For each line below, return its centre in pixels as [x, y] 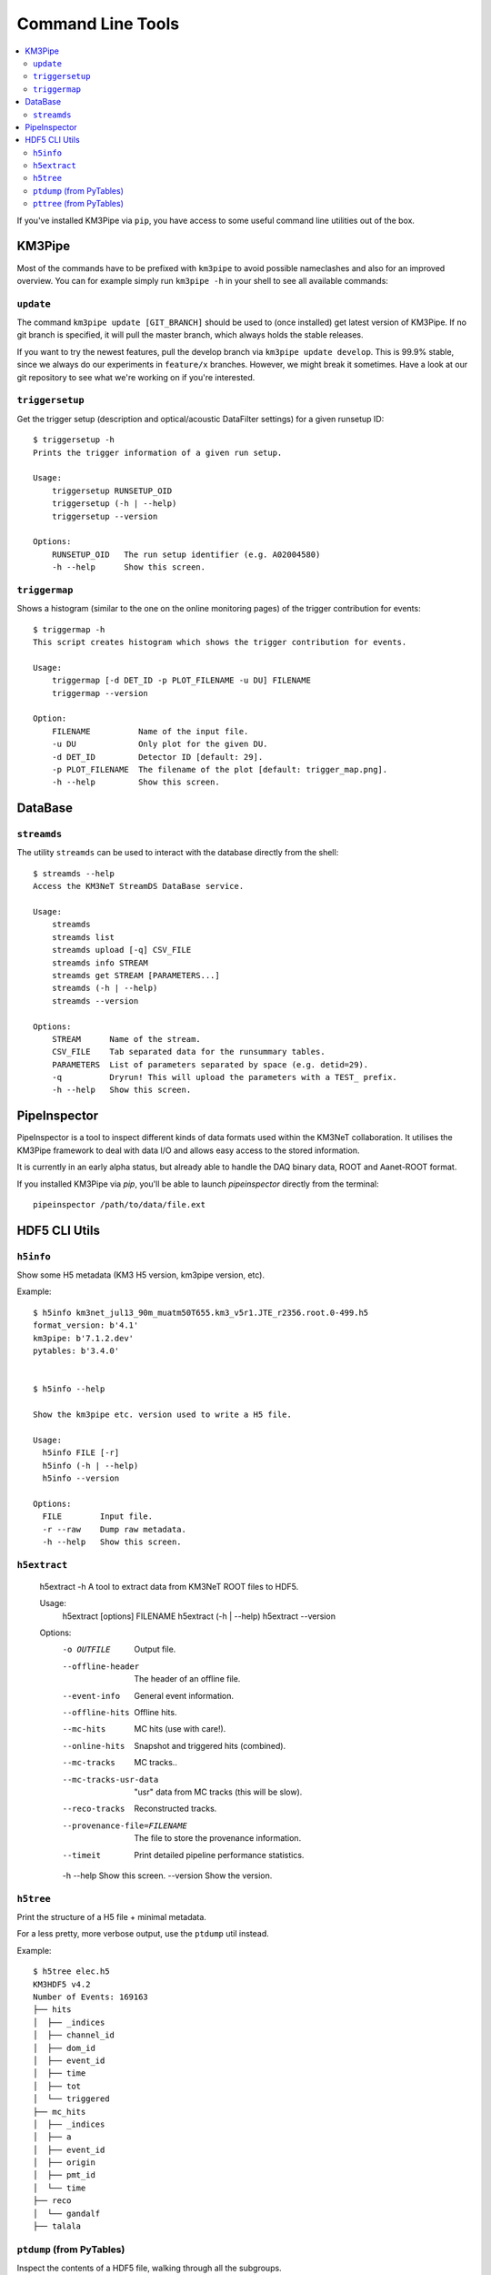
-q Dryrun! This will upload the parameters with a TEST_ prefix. [224, 1077]
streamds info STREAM [100, 963]
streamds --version [95, 1001]
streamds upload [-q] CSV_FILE [121, 950]
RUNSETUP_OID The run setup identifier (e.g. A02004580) [186, 554]
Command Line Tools [98, 24]
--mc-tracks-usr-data [110, 1780]
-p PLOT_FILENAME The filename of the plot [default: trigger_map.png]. [220, 769]
